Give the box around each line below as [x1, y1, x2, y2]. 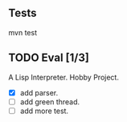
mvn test [8, 27, 38, 37]
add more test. [19, 106, 69, 116]
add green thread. [19, 96, 80, 107]
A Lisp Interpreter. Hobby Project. [8, 72, 119, 82]
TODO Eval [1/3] [8, 51, 90, 65]
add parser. [19, 87, 59, 97]
